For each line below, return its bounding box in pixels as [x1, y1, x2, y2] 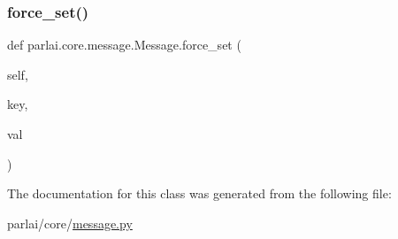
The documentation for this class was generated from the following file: [7, 184, 392, 203]
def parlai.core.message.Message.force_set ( [7, 35, 241, 54]
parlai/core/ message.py [7, 213, 133, 232]
